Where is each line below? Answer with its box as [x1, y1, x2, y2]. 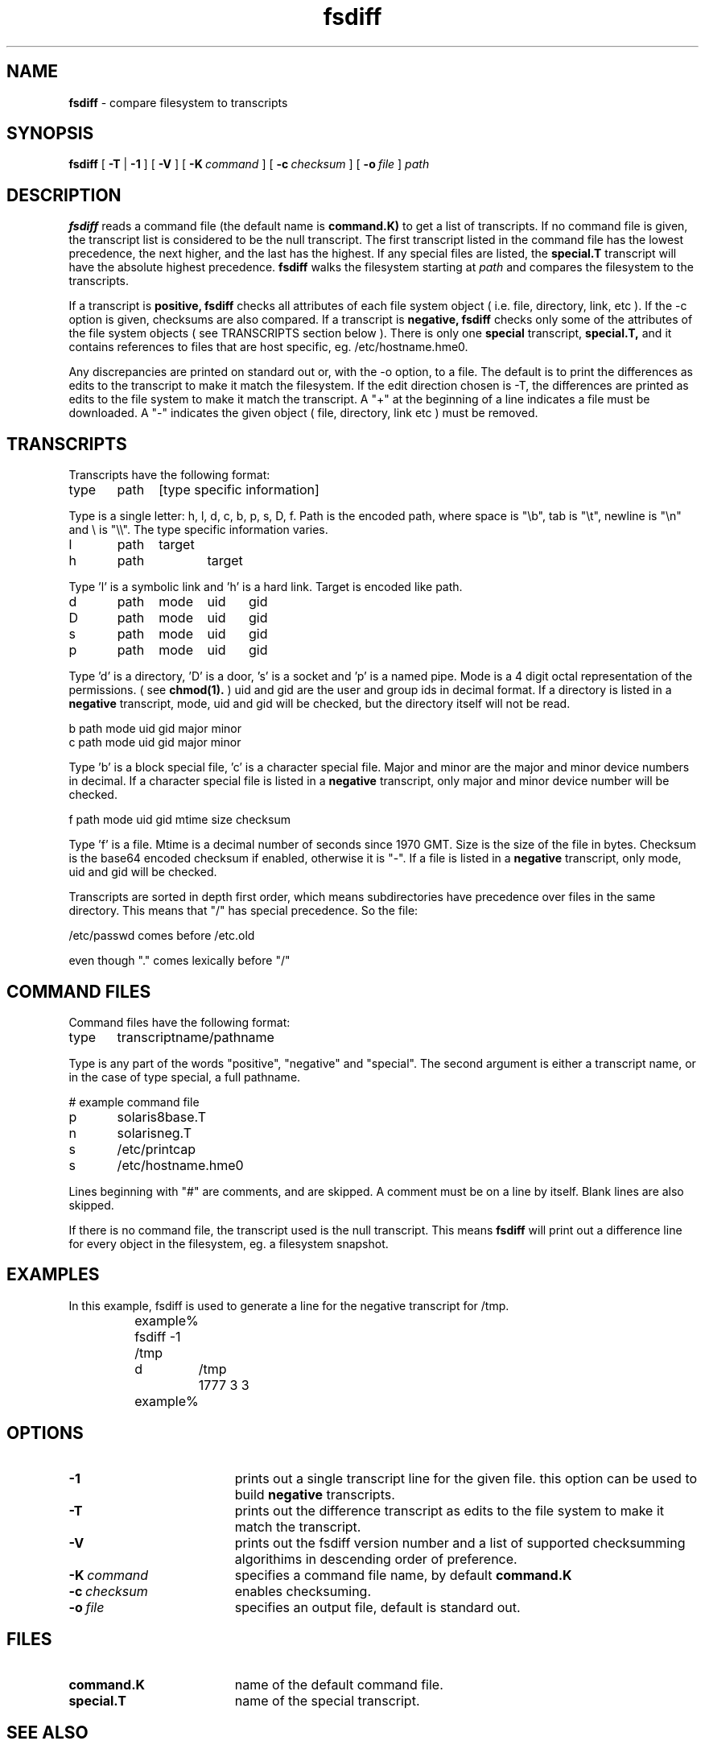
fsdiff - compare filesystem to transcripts [68, 95, 288, 110]
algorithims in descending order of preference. [234, 1550, 517, 1567]
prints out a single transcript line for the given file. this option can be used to [234, 1470, 698, 1487]
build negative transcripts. [234, 1486, 395, 1503]
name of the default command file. [234, 1676, 443, 1693]
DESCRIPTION [6, 184, 122, 205]
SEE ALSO [6, 1722, 89, 1743]
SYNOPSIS [6, 123, 94, 144]
